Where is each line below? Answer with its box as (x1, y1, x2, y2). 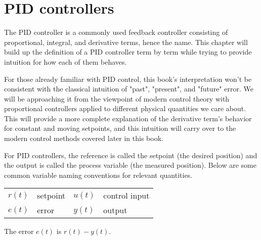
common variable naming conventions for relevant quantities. (4, 169, 193, 180)
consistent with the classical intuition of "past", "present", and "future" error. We (4, 83, 253, 94)
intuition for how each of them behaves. (4, 56, 127, 67)
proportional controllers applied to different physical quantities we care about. (4, 103, 246, 114)
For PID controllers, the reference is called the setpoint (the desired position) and (4, 150, 257, 160)
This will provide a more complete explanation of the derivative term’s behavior (4, 113, 252, 123)
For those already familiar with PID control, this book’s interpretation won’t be (4, 73, 252, 84)
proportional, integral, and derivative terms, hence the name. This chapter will (4, 36, 248, 47)
